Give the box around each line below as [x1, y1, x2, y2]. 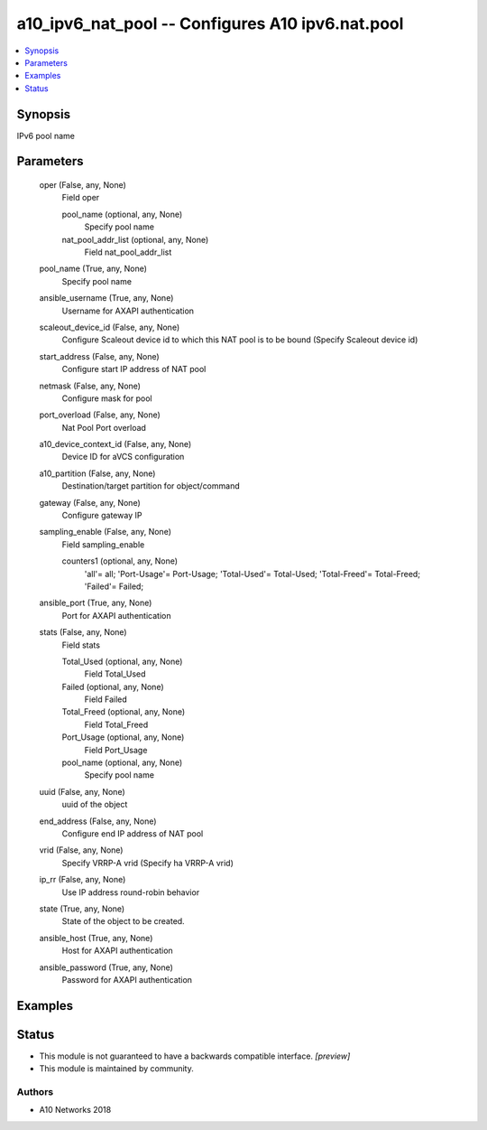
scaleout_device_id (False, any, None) [39, 322, 180, 332]
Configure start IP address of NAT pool [61, 364, 207, 375]
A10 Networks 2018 [39, 1105, 112, 1116]
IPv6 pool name [16, 130, 76, 141]
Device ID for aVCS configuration [61, 452, 185, 462]
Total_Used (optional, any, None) [61, 656, 183, 667]
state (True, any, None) [39, 903, 125, 914]
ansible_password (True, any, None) [39, 962, 173, 973]
